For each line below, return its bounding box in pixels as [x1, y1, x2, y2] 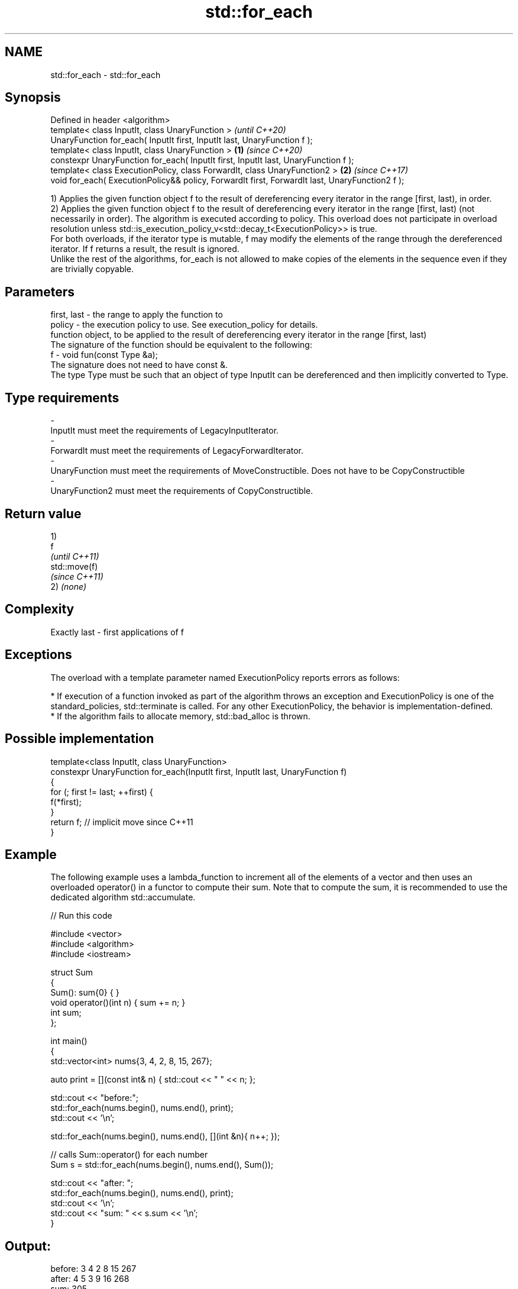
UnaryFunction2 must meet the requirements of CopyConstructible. [50, 486, 313, 496]
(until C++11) [50, 551, 99, 561]
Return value [5, 506, 82, 521]
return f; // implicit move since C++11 [50, 816, 193, 827]
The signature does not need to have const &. [50, 360, 228, 370]
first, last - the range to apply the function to [50, 309, 223, 320]
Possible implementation [5, 731, 154, 747]
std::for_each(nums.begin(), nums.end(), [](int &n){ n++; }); [50, 1131, 280, 1142]
